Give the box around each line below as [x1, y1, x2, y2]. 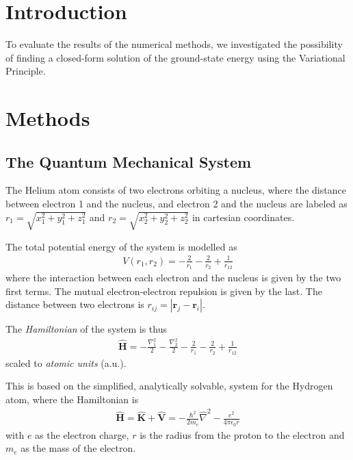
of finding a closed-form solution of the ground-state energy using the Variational [5, 50, 345, 64]
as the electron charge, [35, 427, 129, 442]
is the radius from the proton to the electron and [140, 427, 345, 442]
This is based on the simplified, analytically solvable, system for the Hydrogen [5, 379, 333, 393]
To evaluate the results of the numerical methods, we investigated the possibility [5, 37, 343, 51]
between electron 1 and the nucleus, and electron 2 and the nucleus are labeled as [5, 196, 348, 211]
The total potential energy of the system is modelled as [5, 239, 237, 253]
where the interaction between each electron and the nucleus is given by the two [5, 270, 341, 284]
